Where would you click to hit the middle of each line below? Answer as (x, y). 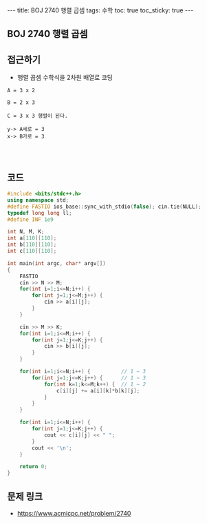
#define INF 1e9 (30, 219)
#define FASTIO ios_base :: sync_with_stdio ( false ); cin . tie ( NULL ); (104, 207)
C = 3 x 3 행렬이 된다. (37, 116)
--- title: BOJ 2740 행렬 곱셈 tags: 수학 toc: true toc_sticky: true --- (100, 10)
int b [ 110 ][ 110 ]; (32, 245)
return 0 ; (34, 467)
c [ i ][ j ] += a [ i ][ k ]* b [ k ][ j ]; (98, 390)
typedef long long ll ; (40, 213)
